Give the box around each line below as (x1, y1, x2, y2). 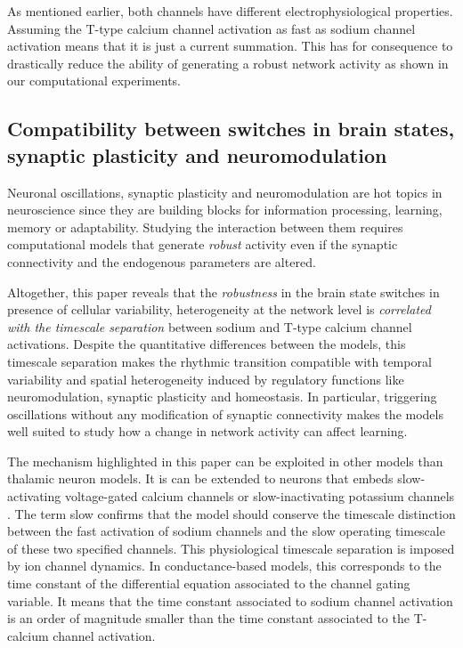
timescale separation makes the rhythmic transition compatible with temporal (7, 352, 432, 370)
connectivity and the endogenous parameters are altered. (7, 252, 316, 271)
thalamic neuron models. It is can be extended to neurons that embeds (7, 469, 394, 488)
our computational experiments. (7, 71, 182, 90)
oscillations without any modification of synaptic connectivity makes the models (7, 404, 443, 423)
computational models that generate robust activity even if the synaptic (7, 235, 398, 254)
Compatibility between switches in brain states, (7, 115, 455, 142)
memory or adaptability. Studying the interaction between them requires (7, 217, 403, 236)
